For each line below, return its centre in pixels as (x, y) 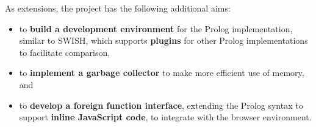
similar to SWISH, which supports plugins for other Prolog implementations (163, 40)
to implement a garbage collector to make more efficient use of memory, (162, 73)
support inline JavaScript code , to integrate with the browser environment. (165, 117)
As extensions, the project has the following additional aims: (118, 8)
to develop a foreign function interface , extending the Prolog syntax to (161, 105)
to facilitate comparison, (65, 52)
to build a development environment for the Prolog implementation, (156, 28)
